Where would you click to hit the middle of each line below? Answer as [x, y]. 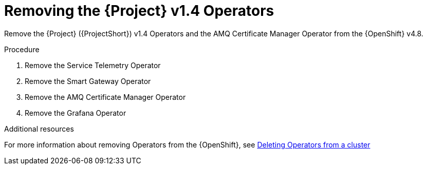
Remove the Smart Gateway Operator [88, 81]
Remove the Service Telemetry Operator [93, 65]
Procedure [22, 49]
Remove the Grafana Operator [76, 113]
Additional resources [39, 129]
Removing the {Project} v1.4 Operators [139, 11]
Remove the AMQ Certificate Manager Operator [105, 97]
